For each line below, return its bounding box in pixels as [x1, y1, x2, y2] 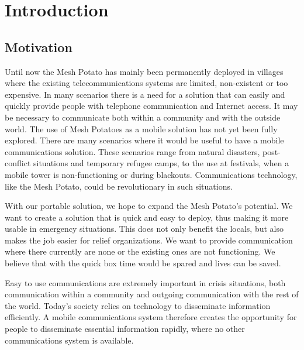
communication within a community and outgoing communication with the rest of [5, 288, 299, 300]
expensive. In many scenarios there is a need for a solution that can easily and [5, 88, 285, 100]
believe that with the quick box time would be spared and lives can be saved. [5, 257, 281, 269]
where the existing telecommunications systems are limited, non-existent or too [5, 77, 288, 89]
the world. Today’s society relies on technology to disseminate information [5, 299, 271, 311]
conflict [5, 157, 31, 169]
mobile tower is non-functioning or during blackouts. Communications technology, [5, 168, 298, 180]
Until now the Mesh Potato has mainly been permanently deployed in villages [5, 65, 284, 77]
